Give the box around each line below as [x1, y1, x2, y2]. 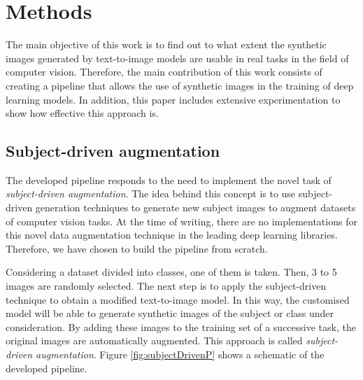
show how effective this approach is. [6, 106, 159, 120]
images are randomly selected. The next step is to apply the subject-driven [6, 279, 327, 293]
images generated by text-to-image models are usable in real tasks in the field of [6, 50, 349, 65]
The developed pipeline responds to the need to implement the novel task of [6, 172, 332, 187]
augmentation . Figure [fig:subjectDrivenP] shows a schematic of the [36, 347, 325, 362]
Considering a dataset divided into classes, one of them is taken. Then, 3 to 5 [6, 265, 337, 279]
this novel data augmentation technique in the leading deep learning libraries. [6, 227, 338, 242]
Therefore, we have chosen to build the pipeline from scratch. [6, 241, 268, 255]
